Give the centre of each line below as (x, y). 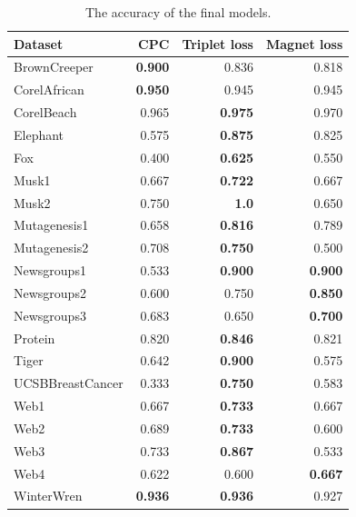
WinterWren (48, 496)
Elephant (39, 134)
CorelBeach (45, 112)
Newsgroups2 (50, 292)
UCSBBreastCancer (69, 383)
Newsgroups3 (50, 315)
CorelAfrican (49, 89)
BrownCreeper (54, 67)
